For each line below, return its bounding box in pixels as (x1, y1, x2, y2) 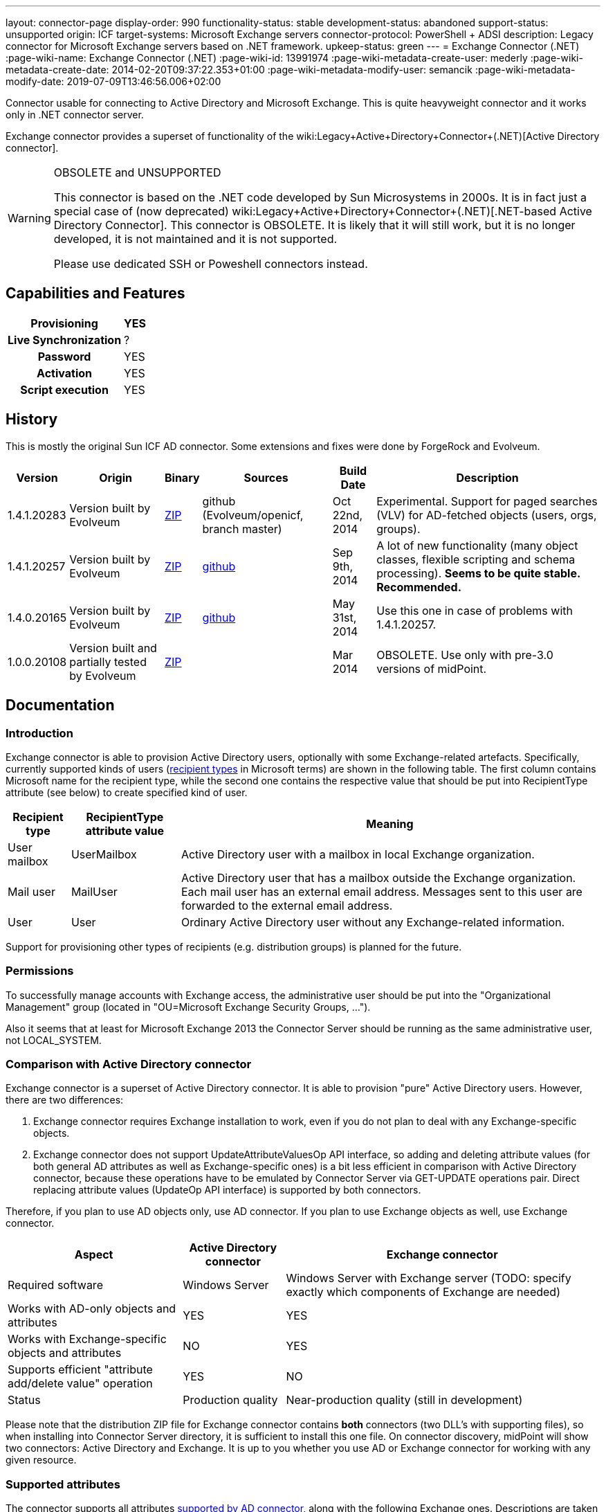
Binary (164, 470, 200, 485)
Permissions (6, 964, 74, 978)
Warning (8, 211, 51, 225)
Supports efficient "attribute (8, 1362, 153, 1377)
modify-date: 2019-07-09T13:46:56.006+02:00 (6, 75, 221, 87)
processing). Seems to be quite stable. (376, 566, 580, 580)
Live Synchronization (8, 332, 122, 347)
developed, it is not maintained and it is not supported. (53, 232, 338, 246)
